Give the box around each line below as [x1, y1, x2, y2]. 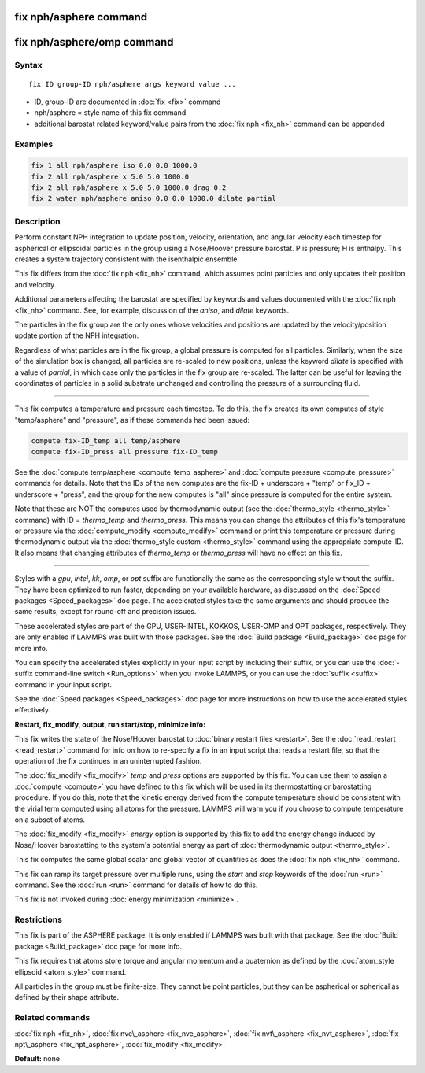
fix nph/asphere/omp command [14, 35, 174, 49]
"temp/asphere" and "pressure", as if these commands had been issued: [14, 415, 250, 424]
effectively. [14, 705, 51, 715]
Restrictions [14, 914, 63, 925]
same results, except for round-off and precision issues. [14, 607, 197, 616]
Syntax [14, 60, 42, 71]
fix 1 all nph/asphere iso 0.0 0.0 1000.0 [31, 161, 198, 170]
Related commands [14, 1012, 91, 1023]
